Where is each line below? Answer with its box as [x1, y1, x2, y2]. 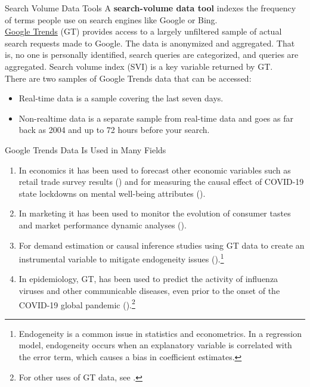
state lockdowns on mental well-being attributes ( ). [18, 187, 206, 199]
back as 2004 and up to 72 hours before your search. [18, 123, 210, 136]
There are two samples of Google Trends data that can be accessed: [5, 72, 252, 84]
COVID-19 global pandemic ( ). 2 [18, 296, 135, 311]
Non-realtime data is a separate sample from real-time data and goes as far [18, 112, 293, 124]
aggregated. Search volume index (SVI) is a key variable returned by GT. [5, 60, 273, 72]
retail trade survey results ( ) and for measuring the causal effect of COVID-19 [18, 175, 304, 188]
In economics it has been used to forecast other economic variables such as [18, 163, 291, 176]
